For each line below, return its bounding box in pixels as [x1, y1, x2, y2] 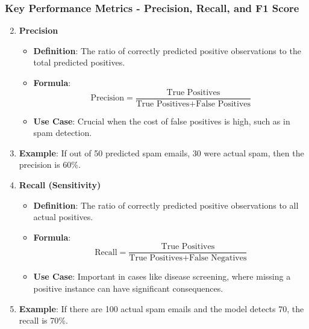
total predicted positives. [33, 56, 125, 69]
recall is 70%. [19, 314, 68, 327]
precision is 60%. [19, 158, 81, 171]
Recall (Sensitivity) [19, 179, 101, 191]
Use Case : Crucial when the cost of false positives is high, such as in [33, 114, 290, 127]
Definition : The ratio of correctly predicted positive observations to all [33, 198, 299, 211]
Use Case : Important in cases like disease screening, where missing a [33, 270, 291, 283]
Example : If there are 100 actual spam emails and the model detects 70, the [19, 302, 304, 315]
